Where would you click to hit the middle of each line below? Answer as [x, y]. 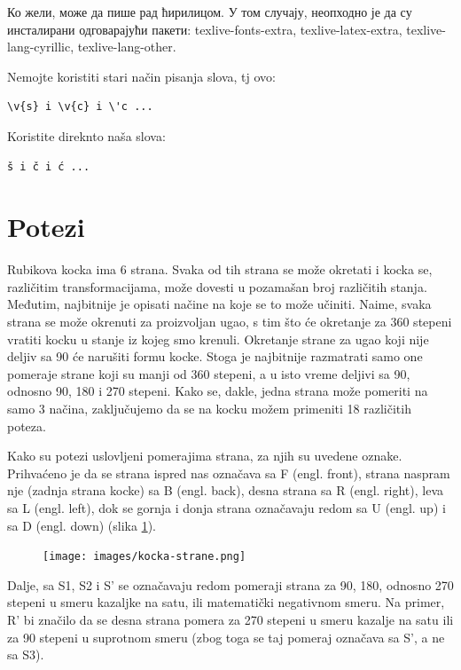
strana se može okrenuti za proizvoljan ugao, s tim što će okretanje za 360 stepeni [230, 322]
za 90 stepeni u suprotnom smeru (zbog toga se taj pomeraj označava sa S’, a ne [226, 637]
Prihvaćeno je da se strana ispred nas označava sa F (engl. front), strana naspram [229, 473]
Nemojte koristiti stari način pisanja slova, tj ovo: [141, 76]
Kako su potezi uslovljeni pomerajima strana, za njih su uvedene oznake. [205, 456]
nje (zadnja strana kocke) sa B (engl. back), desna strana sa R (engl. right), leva [226, 490]
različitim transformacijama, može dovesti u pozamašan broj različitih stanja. [217, 286]
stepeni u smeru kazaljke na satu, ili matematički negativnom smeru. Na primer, [226, 602]
